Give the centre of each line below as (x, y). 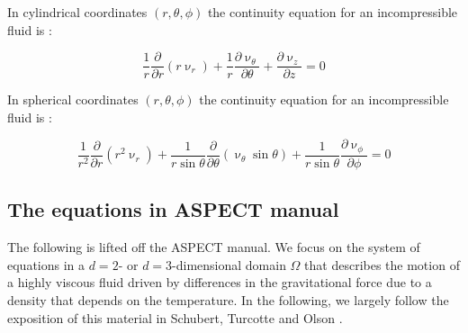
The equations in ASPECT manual (173, 209)
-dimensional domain (229, 264)
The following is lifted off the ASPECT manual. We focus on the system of (214, 247)
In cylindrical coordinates (77, 12)
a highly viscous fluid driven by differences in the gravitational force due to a (220, 282)
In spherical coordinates (73, 99)
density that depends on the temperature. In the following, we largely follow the (228, 299)
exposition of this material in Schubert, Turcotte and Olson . (175, 317)
